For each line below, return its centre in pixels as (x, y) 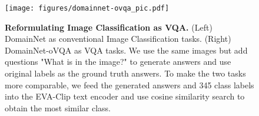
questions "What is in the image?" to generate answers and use (118, 62)
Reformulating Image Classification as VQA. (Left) (109, 27)
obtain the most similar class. (58, 107)
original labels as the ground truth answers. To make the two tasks (125, 73)
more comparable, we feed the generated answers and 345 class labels (129, 84)
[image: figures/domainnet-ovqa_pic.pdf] (87, 8)
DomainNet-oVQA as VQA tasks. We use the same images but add (126, 50)
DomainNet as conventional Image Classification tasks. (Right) (118, 39)
